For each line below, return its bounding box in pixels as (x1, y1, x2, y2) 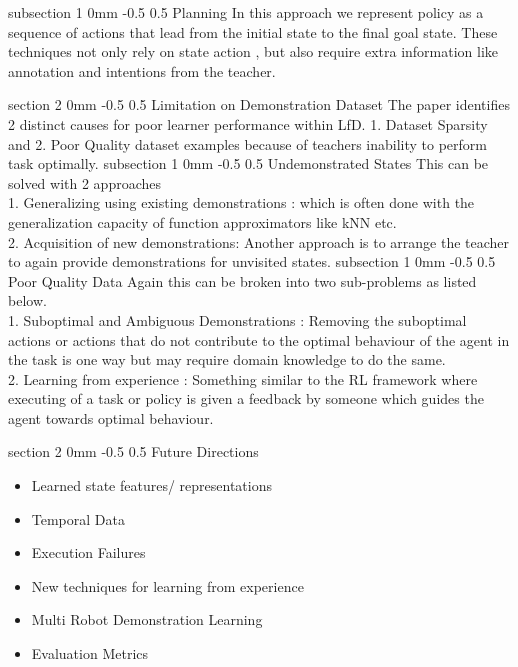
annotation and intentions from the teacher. (8, 60, 276, 81)
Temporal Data (31, 508, 125, 529)
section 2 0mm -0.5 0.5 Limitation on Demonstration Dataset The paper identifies (8, 94, 510, 115)
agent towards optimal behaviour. (8, 407, 214, 428)
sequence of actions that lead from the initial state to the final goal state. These (8, 21, 498, 42)
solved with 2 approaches (8, 172, 162, 193)
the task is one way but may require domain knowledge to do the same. (8, 349, 446, 370)
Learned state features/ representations (31, 475, 272, 496)
